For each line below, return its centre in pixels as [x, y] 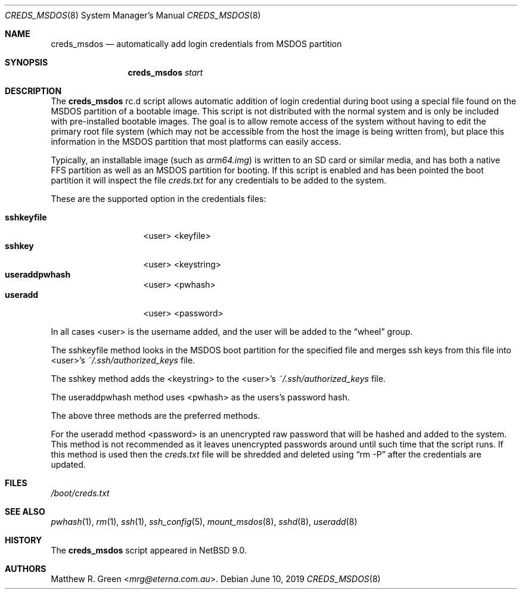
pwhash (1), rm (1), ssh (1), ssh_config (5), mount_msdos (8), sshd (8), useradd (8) [204, 522]
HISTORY [24, 540]
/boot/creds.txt [80, 493]
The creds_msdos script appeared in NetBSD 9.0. [149, 550]
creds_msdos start [165, 72]
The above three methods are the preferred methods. [156, 416]
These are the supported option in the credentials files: [159, 199]
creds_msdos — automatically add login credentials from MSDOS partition [196, 44]
